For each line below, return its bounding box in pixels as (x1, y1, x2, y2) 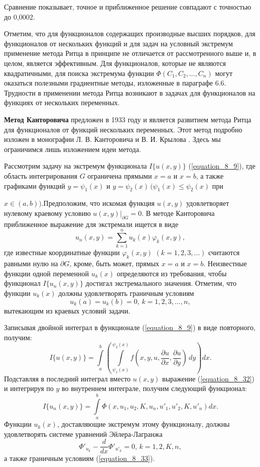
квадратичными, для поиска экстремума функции (4, 67, 154, 78)
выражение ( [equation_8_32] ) (162, 373, 255, 383)
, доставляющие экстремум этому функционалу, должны (57, 419, 230, 429)
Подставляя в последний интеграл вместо (4, 373, 131, 383)
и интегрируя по (4, 383, 54, 394)
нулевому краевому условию (4, 207, 91, 218)
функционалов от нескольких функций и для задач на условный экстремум (4, 38, 233, 48)
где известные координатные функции (4, 247, 120, 258)
